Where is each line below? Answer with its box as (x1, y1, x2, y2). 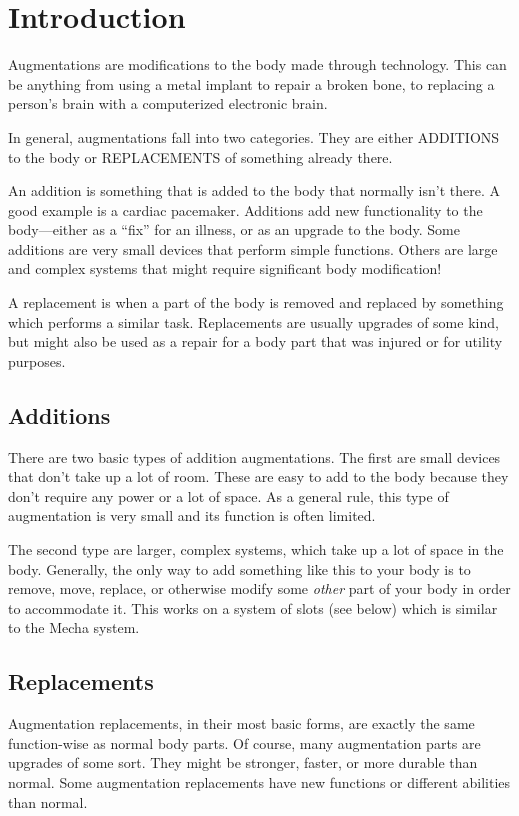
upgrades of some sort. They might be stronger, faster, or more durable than (8, 752, 478, 773)
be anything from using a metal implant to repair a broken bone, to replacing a (8, 73, 495, 94)
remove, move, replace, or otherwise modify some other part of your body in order (8, 578, 511, 599)
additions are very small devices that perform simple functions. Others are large (8, 238, 498, 259)
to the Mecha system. (8, 617, 140, 638)
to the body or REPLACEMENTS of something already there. (8, 146, 393, 167)
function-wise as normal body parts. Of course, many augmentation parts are (8, 732, 481, 753)
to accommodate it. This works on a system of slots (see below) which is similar (8, 597, 498, 618)
